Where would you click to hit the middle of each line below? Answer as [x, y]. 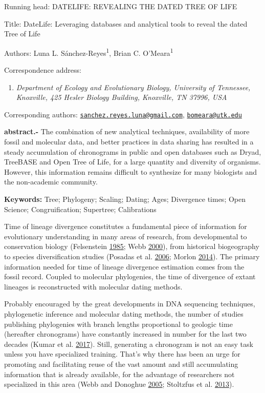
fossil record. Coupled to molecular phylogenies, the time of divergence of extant [130, 276]
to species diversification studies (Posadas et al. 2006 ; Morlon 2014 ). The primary [132, 256]
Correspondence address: [43, 70]
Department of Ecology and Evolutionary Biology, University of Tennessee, [133, 87]
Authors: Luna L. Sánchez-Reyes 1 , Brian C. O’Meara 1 [89, 52]
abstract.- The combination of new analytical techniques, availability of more [127, 131]
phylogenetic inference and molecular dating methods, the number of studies [124, 313]
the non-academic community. [51, 182]
